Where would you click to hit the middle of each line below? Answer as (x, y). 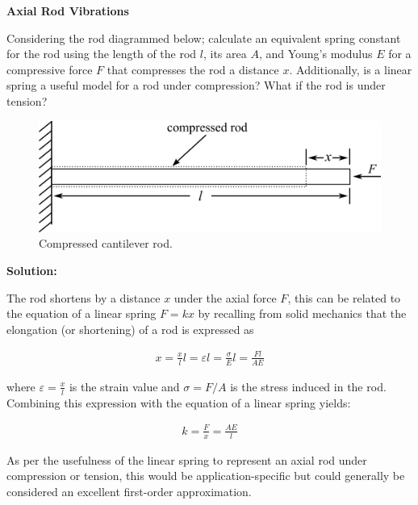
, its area (225, 54)
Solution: (32, 270)
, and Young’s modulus (316, 54)
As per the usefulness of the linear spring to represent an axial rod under (187, 459)
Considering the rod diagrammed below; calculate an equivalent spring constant (204, 38)
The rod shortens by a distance (84, 297)
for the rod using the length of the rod (102, 54)
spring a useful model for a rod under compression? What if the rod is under (196, 85)
